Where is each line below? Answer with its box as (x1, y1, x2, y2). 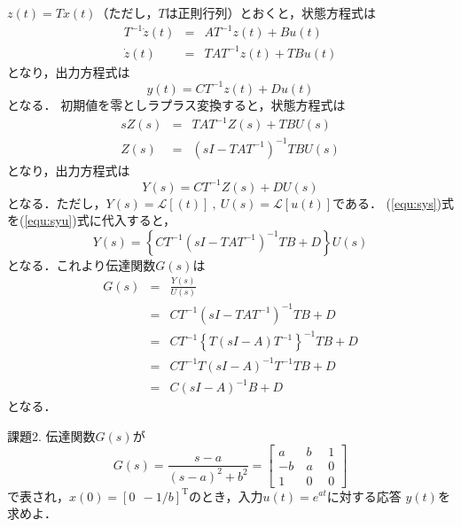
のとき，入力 (188, 486, 263, 505)
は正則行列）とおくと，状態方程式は (165, 4, 377, 22)
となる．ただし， (7, 193, 106, 212)
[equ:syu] (24, 211, 73, 229)
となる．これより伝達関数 (7, 255, 156, 274)
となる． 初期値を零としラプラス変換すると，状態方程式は (7, 95, 346, 113)
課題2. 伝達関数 (7, 426, 96, 445)
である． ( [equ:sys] (332, 193, 437, 212)
